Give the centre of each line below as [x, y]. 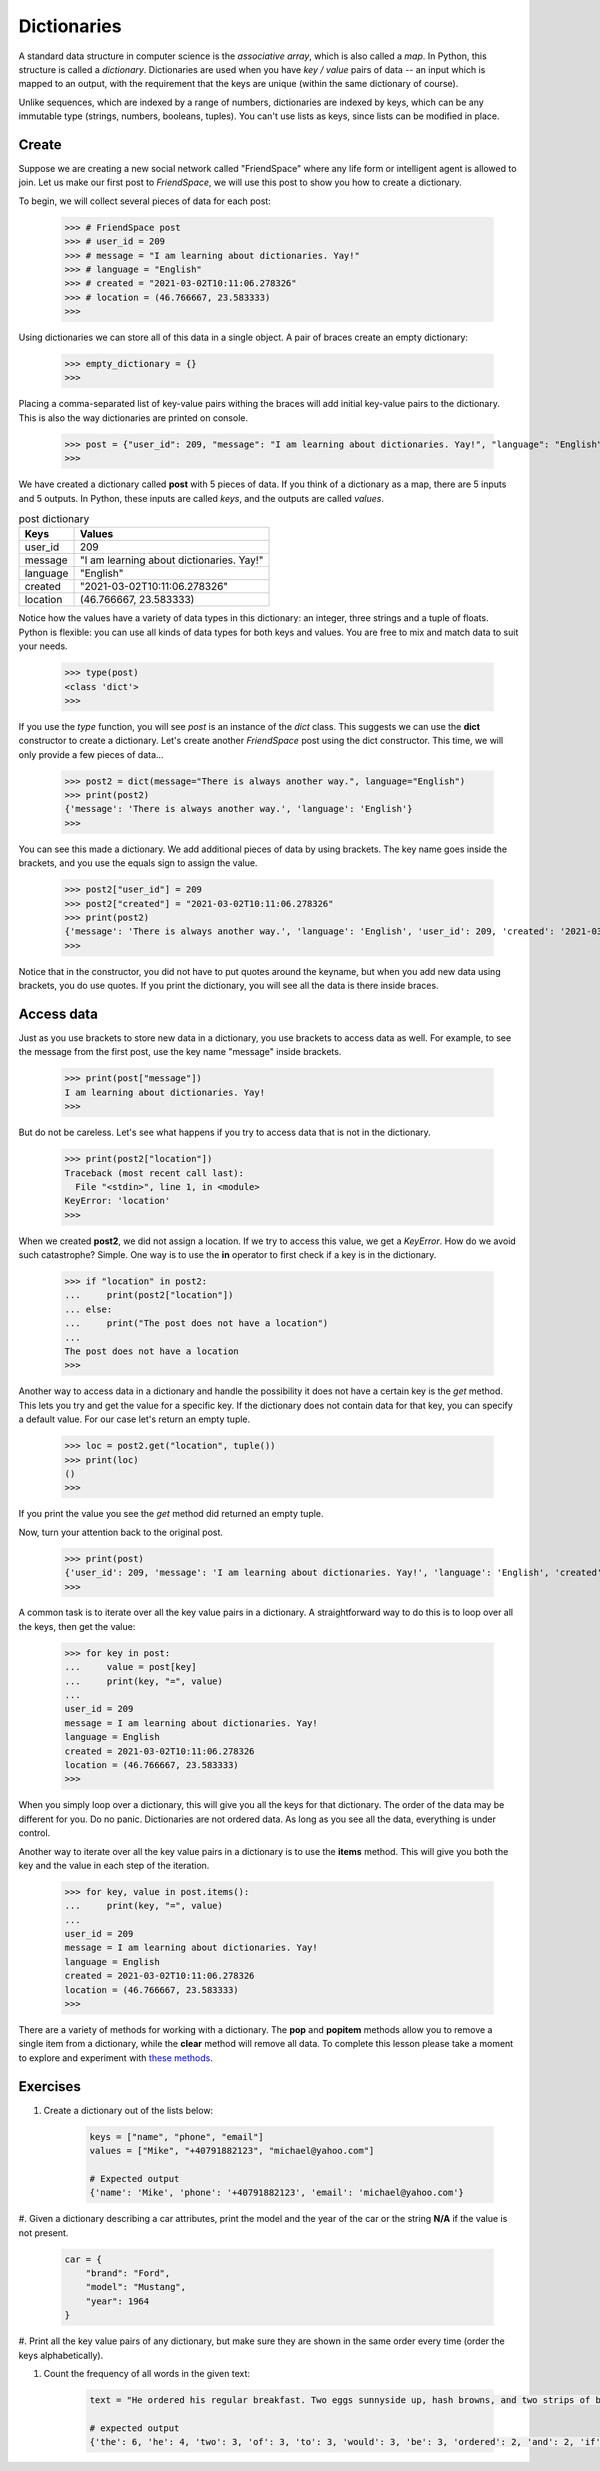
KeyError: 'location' [117, 1201]
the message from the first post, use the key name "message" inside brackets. [180, 1052]
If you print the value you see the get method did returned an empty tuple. [171, 1514]
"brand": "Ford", [128, 2273]
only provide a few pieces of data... [91, 754]
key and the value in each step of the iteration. [114, 1865]
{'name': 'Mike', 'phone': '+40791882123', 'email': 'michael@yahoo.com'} [277, 2193]
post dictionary [54, 519]
